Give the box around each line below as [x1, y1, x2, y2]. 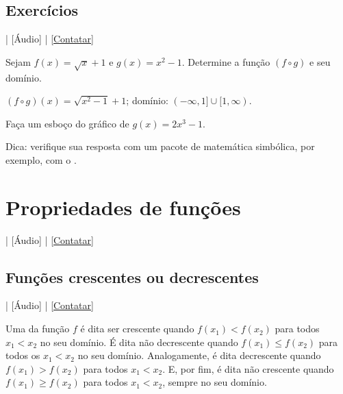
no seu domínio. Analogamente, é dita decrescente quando [77, 348, 321, 362]
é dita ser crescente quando [80, 321, 194, 336]
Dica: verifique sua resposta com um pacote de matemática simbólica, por [5, 139, 315, 153]
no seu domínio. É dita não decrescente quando [40, 334, 238, 349]
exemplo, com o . [5, 152, 77, 167]
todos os [5, 348, 40, 362]
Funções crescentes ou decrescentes [5, 266, 259, 287]
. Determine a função [181, 54, 270, 69]
